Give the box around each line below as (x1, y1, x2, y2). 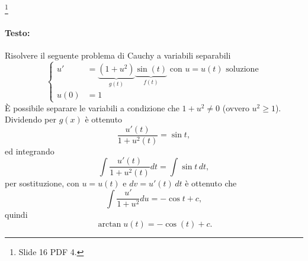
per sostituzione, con (5, 176, 79, 189)
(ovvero (222, 101, 249, 114)
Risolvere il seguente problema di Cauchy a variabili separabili (5, 49, 231, 62)
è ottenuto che (185, 176, 237, 189)
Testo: (5, 26, 30, 38)
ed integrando (5, 144, 54, 157)
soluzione (226, 65, 259, 73)
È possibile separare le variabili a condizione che (5, 101, 179, 114)
